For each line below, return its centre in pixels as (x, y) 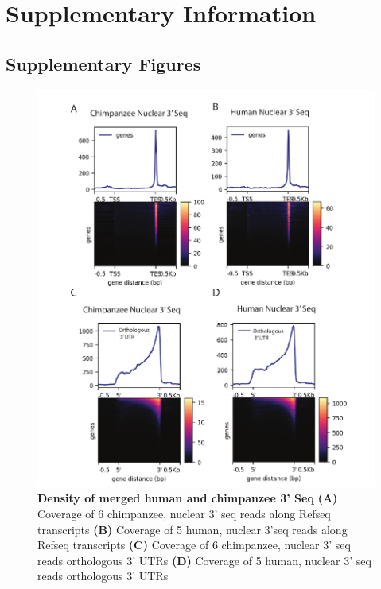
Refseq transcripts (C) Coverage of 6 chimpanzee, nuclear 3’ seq (194, 545)
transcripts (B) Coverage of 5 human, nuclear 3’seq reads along (192, 529)
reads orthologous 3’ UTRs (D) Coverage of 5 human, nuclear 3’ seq (204, 560)
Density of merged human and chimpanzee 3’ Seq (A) (188, 498)
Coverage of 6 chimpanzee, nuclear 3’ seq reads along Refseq (184, 514)
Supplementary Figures (103, 63)
